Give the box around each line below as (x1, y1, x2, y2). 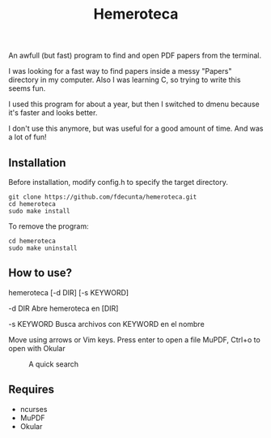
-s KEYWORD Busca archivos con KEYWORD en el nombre (8, 319, 205, 328)
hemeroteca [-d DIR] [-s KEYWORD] (8, 287, 129, 297)
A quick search (28, 359, 79, 369)
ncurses (19, 404, 48, 414)
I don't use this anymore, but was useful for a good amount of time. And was (8, 123, 264, 134)
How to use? (8, 266, 73, 280)
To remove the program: (8, 221, 89, 231)
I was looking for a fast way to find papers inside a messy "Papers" (8, 67, 232, 76)
